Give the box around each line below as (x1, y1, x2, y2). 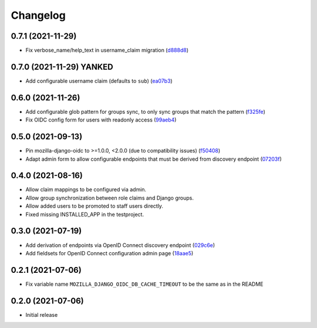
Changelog (11, 9, 66, 22)
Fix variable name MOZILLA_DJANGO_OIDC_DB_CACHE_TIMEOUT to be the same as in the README (25, 280, 264, 288)
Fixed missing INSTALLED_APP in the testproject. (25, 211, 144, 218)
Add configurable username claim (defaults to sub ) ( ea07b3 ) (25, 77, 173, 84)
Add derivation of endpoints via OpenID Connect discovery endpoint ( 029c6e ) (25, 241, 215, 249)
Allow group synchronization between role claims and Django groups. (25, 194, 194, 201)
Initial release (25, 311, 58, 318)
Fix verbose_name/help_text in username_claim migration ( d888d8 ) (25, 47, 189, 54)
